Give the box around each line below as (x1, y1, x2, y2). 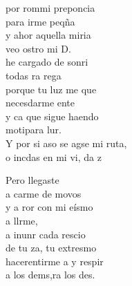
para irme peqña (6, 14, 75, 28)
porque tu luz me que (6, 82, 97, 96)
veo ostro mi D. (6, 41, 71, 55)
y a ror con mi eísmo (6, 200, 93, 214)
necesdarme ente (6, 95, 75, 110)
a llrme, (6, 213, 38, 227)
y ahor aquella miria (6, 28, 91, 42)
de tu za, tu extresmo (6, 240, 97, 255)
